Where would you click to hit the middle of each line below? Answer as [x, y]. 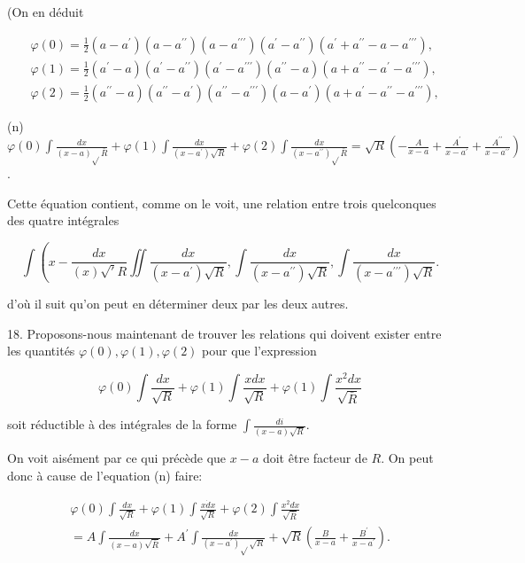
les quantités [41, 351]
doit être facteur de [315, 458]
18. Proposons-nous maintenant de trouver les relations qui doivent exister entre [224, 333]
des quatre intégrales [63, 220]
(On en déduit [46, 12]
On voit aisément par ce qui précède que [117, 458]
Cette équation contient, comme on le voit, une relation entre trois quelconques [222, 203]
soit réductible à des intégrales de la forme [122, 424]
